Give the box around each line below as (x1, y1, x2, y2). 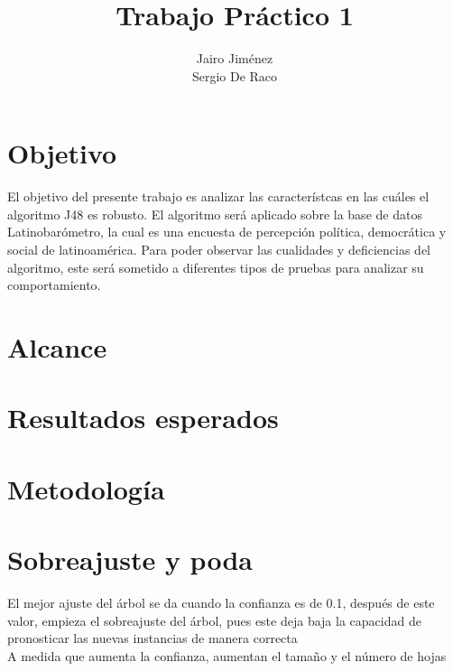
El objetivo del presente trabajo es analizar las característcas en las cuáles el (7, 187, 430, 206)
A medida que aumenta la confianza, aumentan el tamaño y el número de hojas (7, 646, 447, 665)
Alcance (7, 329, 107, 365)
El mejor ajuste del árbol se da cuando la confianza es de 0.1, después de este (7, 593, 435, 612)
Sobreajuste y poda (7, 541, 253, 578)
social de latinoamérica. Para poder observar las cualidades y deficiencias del (7, 240, 430, 259)
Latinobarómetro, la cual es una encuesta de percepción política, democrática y (7, 222, 447, 241)
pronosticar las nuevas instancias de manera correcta (7, 629, 298, 648)
